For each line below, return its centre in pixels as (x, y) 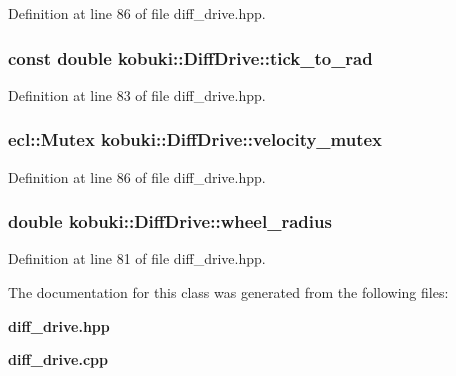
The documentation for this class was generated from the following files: (228, 292)
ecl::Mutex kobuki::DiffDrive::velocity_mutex (195, 139)
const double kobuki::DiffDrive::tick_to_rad (190, 57)
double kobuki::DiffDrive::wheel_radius (170, 221)
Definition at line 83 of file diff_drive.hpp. (137, 94)
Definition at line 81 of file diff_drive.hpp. (137, 258)
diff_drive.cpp (58, 359)
